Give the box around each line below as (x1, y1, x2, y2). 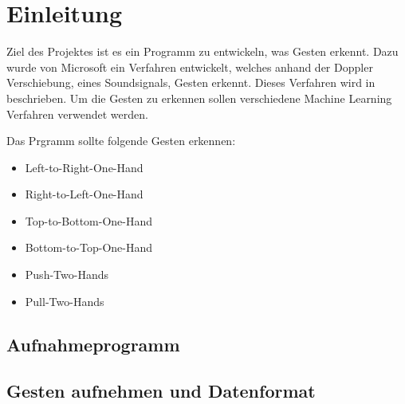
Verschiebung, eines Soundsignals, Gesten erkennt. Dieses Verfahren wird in (6, 74, 376, 91)
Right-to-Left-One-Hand (25, 186, 144, 202)
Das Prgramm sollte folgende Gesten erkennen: (6, 132, 236, 149)
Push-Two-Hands (25, 266, 108, 283)
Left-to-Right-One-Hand (25, 159, 144, 175)
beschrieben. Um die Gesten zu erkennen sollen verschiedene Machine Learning (6, 89, 392, 106)
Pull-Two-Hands (25, 292, 104, 309)
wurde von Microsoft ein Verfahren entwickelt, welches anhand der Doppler (6, 58, 373, 75)
